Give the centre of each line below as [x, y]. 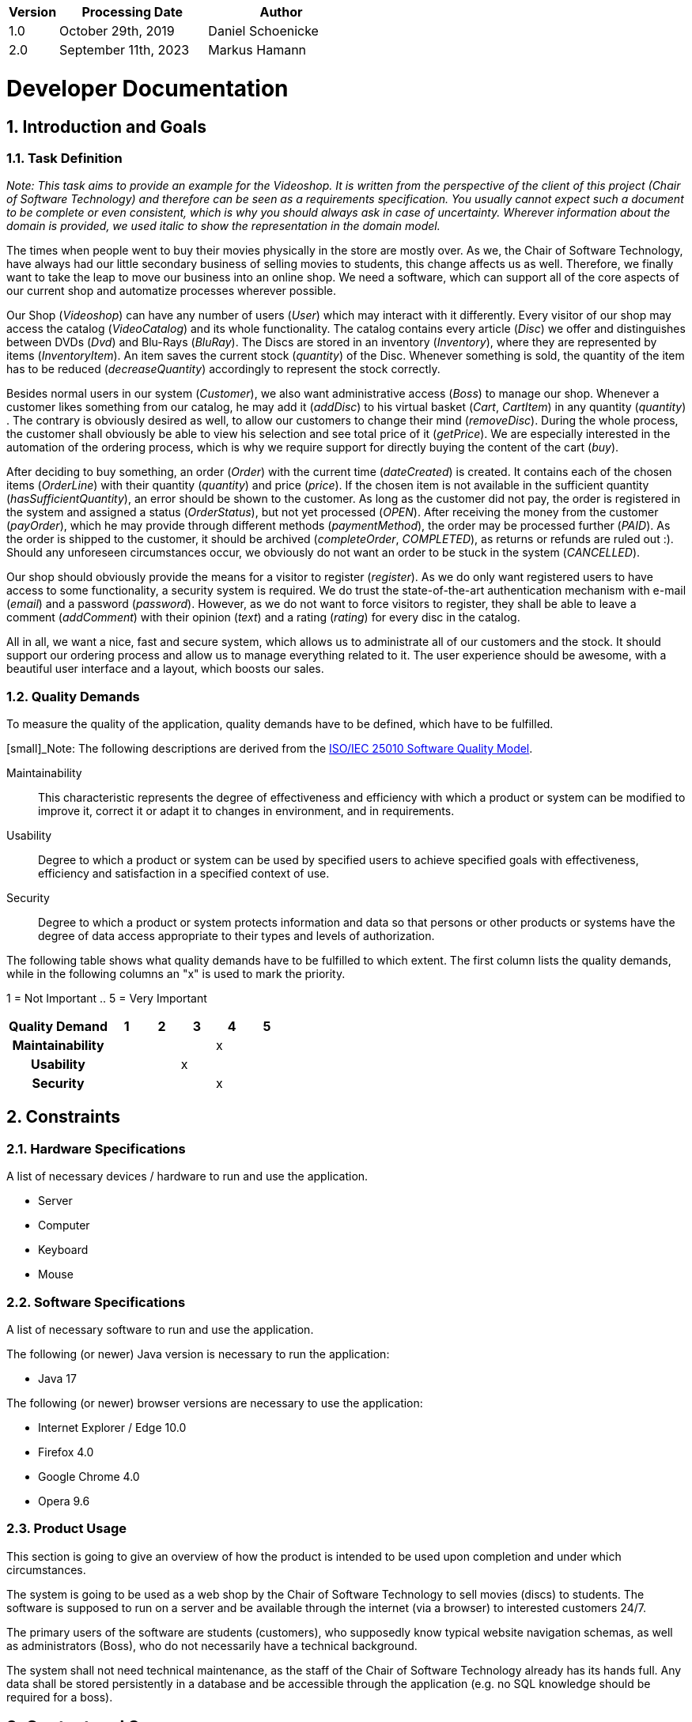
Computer [64, 1225]
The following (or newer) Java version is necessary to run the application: [198, 1354]
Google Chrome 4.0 [89, 1477]
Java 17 [57, 1379]
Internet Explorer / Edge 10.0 [112, 1428]
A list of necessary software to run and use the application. [160, 1330]
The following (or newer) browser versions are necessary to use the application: [215, 1403]
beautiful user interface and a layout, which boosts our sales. [165, 669]
